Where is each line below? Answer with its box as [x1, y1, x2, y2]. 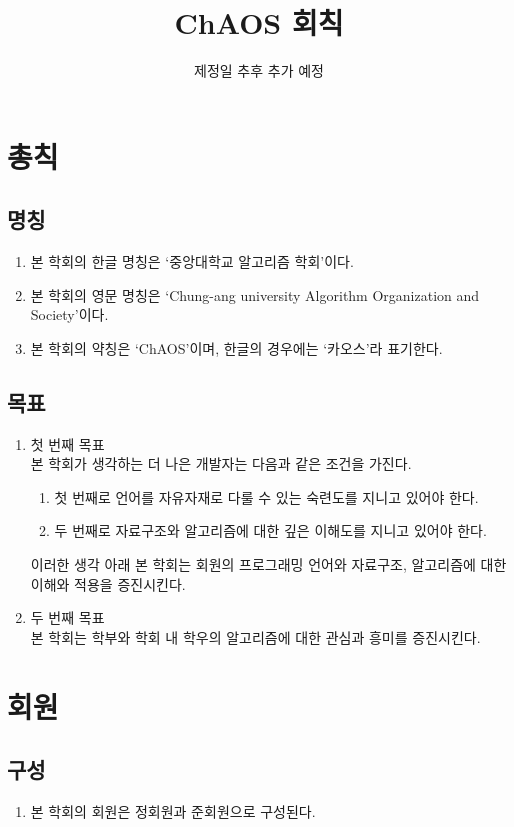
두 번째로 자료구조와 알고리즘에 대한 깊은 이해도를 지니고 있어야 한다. [54, 520, 487, 541]
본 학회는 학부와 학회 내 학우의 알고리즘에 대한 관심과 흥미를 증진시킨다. [30, 626, 481, 647]
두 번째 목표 [30, 607, 105, 628]
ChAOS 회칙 [174, 2, 344, 43]
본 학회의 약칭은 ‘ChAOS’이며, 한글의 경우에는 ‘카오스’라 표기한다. [30, 337, 443, 358]
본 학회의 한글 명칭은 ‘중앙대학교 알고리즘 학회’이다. [30, 251, 354, 272]
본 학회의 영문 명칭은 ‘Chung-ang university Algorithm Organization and [30, 284, 480, 305]
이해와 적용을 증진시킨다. [30, 573, 186, 594]
